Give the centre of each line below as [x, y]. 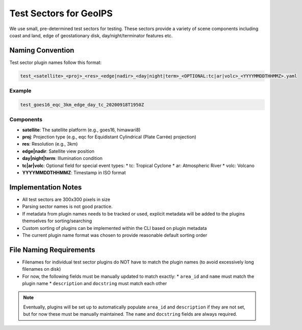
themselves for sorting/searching [57, 221]
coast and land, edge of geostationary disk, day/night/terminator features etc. [91, 35]
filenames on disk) [42, 269]
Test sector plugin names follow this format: [56, 62]
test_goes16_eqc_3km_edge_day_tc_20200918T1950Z [82, 104]
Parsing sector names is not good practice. [67, 206]
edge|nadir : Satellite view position [58, 151]
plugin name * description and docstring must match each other [95, 283]
